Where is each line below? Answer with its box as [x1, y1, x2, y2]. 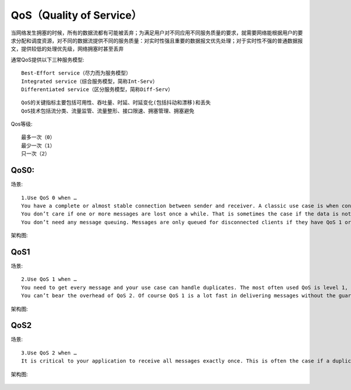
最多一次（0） [21, 134, 56, 141]
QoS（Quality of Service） [11, 9, 142, 22]
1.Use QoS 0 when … [21, 194, 77, 201]
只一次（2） [21, 151, 50, 157]
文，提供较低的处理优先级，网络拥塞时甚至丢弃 [11, 46, 124, 53]
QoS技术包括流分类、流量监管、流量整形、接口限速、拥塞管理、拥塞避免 [21, 107, 195, 114]
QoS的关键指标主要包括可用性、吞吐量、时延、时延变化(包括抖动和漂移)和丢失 [21, 99, 211, 106]
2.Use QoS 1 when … [21, 276, 77, 283]
